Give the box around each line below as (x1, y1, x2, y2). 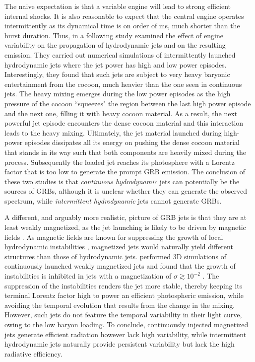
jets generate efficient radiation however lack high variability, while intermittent (4, 329, 247, 339)
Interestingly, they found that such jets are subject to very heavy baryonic (4, 69, 230, 79)
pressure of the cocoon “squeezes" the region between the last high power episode (4, 98, 251, 108)
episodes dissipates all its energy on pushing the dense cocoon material (24, 137, 240, 147)
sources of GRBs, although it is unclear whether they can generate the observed (4, 186, 248, 196)
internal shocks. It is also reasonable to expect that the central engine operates (4, 10, 244, 21)
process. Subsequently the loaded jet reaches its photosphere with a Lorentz (4, 156, 235, 167)
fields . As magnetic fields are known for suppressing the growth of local (4, 231, 223, 242)
